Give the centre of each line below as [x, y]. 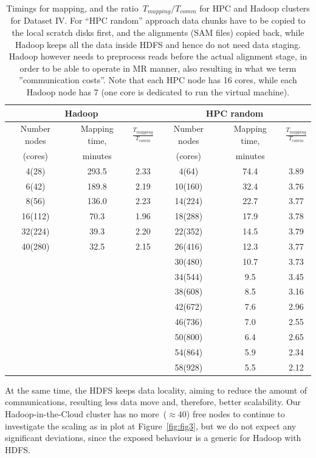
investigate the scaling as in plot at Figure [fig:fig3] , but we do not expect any [151, 426]
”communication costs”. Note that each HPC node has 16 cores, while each [158, 80]
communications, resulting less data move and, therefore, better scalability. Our [153, 402]
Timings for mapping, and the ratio [72, 8]
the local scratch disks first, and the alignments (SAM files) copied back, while [158, 32]
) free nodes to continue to [235, 413]
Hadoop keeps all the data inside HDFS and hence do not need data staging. [158, 44]
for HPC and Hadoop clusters [255, 8]
